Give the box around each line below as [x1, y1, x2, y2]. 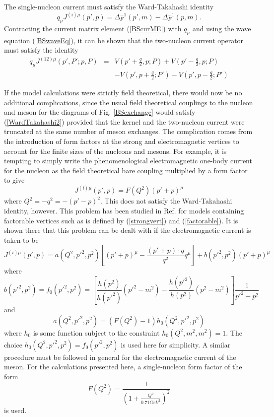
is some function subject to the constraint [33, 327, 160, 338]
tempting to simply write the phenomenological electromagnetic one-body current [4, 155, 252, 166]
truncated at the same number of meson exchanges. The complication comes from [4, 126, 253, 137]
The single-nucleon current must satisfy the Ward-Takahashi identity [4, 1, 214, 11]
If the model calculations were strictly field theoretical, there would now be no [4, 87, 242, 98]
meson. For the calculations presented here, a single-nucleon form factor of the [4, 361, 242, 372]
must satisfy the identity [4, 45, 78, 55]
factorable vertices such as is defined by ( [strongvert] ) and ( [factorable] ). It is [4, 215, 238, 225]
